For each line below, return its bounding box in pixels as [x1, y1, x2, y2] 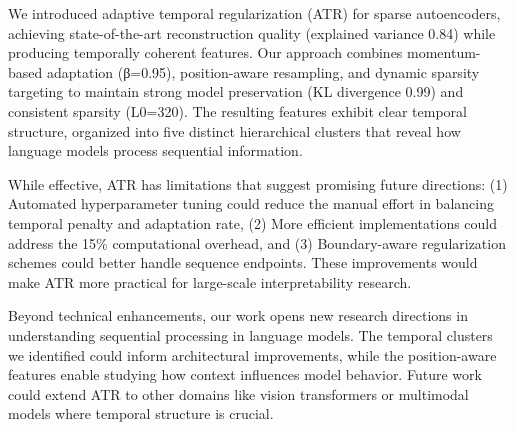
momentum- [407, 42, 481, 63]
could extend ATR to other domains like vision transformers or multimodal [8, 383, 469, 404]
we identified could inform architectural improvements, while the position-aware [8, 344, 497, 365]
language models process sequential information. [8, 140, 303, 161]
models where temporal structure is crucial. [8, 403, 274, 424]
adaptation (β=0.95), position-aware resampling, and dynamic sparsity [46, 61, 480, 82]
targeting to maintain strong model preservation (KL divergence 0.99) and [8, 81, 464, 102]
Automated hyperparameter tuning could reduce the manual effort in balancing [8, 193, 494, 214]
